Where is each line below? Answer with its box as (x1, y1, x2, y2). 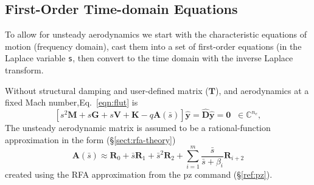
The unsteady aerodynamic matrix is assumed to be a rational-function (5, 121, 271, 134)
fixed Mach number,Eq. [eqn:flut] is (5, 96, 138, 109)
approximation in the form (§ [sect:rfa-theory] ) (5, 133, 176, 146)
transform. (5, 64, 44, 76)
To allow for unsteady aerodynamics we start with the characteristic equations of (5, 28, 307, 41)
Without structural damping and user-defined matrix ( (5, 84, 209, 96)
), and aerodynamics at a (215, 84, 309, 96)
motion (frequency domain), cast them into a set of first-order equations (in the (5, 39, 302, 52)
